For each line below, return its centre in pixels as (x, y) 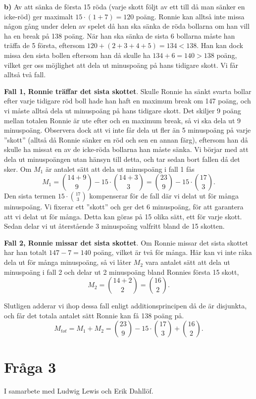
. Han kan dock (220, 45)
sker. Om (18, 169)
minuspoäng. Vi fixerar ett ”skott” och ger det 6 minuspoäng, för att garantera (124, 207)
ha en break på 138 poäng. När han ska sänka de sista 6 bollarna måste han (120, 35)
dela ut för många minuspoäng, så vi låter (68, 262)
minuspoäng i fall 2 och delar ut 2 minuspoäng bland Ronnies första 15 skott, (122, 272)
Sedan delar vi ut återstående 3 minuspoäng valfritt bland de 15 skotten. (114, 226)
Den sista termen (30, 196)
